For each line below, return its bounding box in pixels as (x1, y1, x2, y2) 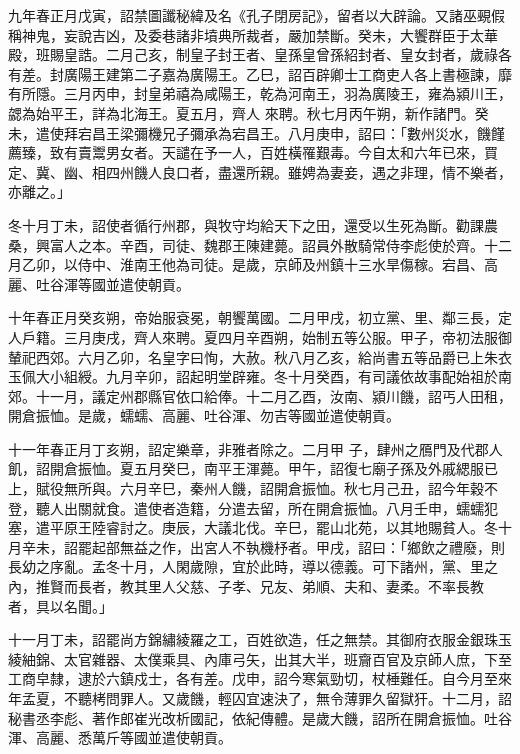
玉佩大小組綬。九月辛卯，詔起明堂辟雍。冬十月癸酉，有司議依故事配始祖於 (8, 366, 498, 387)
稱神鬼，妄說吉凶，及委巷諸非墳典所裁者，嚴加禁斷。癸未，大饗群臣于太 (8, 24, 484, 45)
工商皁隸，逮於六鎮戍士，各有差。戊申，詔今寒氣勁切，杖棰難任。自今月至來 (8, 668, 512, 689)
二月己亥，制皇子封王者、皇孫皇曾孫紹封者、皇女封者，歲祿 (105, 44, 498, 65)
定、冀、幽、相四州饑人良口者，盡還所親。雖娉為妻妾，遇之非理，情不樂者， (8, 161, 512, 182)
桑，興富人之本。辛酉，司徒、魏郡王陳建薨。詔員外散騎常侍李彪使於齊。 (8, 234, 484, 255)
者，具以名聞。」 (8, 595, 113, 616)
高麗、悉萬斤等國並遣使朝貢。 (35, 727, 232, 748)
